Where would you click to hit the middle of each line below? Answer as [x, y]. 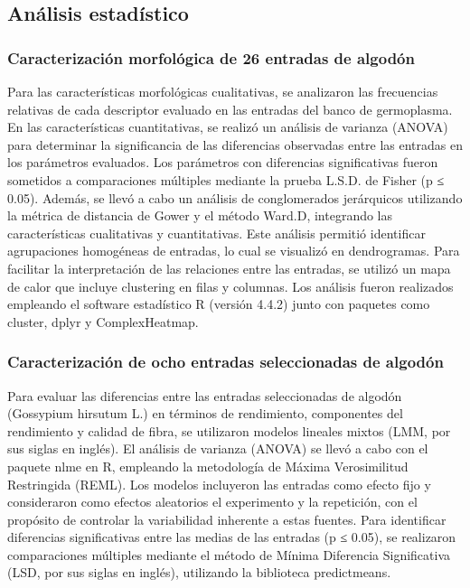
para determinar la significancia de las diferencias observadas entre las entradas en [235, 144]
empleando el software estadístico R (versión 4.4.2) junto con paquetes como [219, 304]
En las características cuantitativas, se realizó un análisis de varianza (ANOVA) [228, 127]
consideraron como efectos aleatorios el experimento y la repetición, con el [212, 502]
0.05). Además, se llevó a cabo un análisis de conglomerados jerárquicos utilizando [235, 197]
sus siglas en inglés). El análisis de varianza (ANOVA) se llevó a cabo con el [218, 448]
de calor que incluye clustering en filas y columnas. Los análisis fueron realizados [230, 286]
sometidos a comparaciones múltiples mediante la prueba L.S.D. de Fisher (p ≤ [226, 179]
